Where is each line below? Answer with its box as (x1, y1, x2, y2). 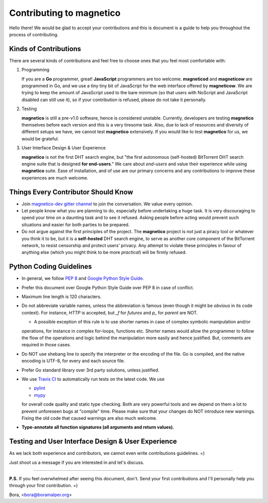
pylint (34, 385, 46, 391)
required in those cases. (21, 342, 71, 348)
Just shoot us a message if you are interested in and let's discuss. (9, 459, 144, 465)
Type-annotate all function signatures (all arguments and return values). (21, 424, 175, 430)
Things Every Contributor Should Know (9, 188, 134, 196)
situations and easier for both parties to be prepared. (21, 221, 130, 228)
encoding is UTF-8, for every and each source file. (21, 358, 125, 364)
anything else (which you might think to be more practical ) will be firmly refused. (21, 250, 187, 255)
